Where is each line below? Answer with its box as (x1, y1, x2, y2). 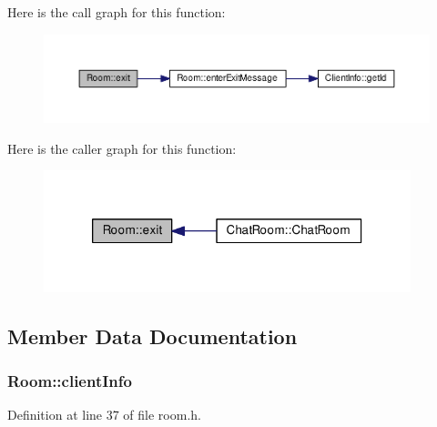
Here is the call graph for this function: (7, 3, 226, 21)
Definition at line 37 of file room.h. (7, 405, 201, 424)
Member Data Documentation (7, 321, 298, 350)
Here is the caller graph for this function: (7, 138, 237, 158)
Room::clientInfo (7, 370, 132, 392)
